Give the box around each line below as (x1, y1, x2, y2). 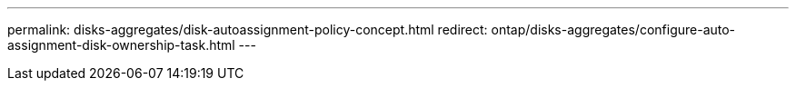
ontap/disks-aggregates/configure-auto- (491, 22, 736, 37)
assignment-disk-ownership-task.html (7, 37, 235, 53)
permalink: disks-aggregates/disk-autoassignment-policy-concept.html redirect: (7, 22, 488, 37)
